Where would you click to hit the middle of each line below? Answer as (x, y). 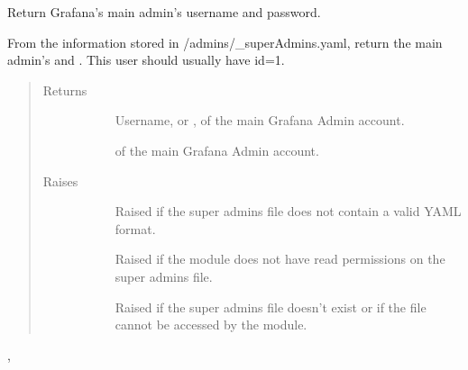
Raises (60, 180)
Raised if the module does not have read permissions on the (280, 259)
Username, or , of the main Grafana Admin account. (260, 120)
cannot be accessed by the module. (211, 325)
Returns (65, 90)
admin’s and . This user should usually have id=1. (146, 60)
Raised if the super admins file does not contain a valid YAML (288, 211)
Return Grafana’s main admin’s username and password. (164, 12)
